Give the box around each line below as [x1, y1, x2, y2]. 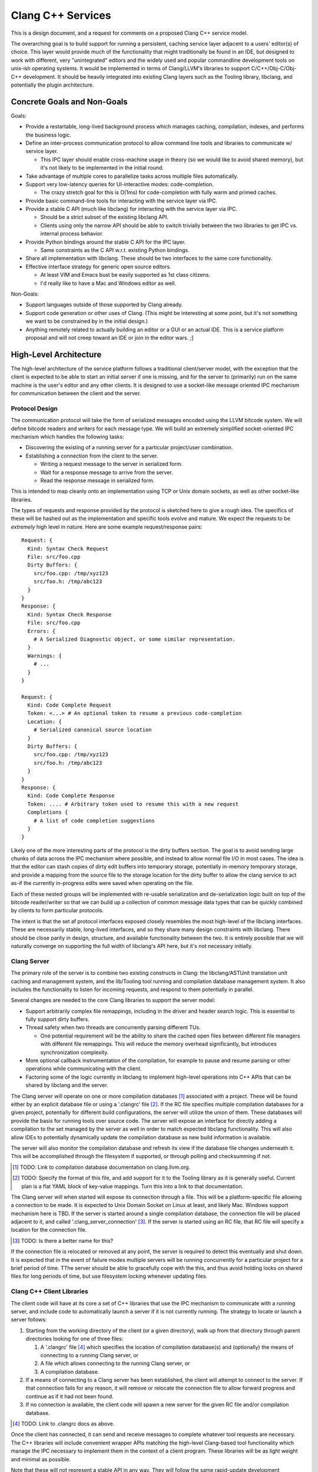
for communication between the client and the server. [11, 390, 141, 397]
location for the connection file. [11, 1226, 87, 1234]
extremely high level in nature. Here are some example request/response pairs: [11, 523, 203, 530]
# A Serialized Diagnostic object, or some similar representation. [33, 636, 236, 642]
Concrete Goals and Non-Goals [11, 97, 128, 107]
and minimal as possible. [11, 1456, 71, 1463]
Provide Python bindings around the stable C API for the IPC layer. [25, 238, 186, 246]
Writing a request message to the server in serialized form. [40, 460, 183, 468]
